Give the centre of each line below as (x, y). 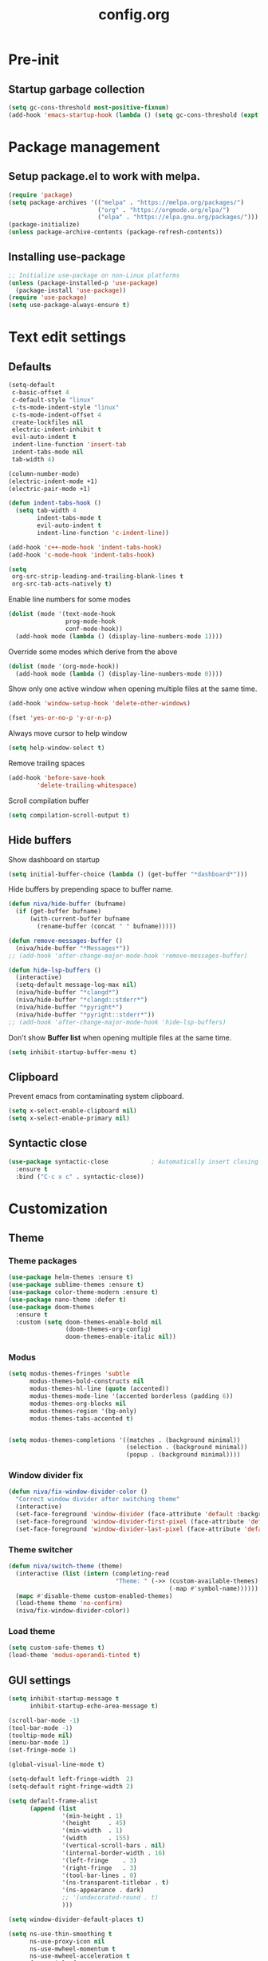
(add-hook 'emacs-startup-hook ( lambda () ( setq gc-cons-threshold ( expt (134, 115)
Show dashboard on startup (54, 859)
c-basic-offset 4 (40, 393)
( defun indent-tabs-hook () (55, 503)
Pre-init (34, 60)
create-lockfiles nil (47, 422)
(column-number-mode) (44, 473)
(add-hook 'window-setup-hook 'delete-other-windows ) (100, 704)
